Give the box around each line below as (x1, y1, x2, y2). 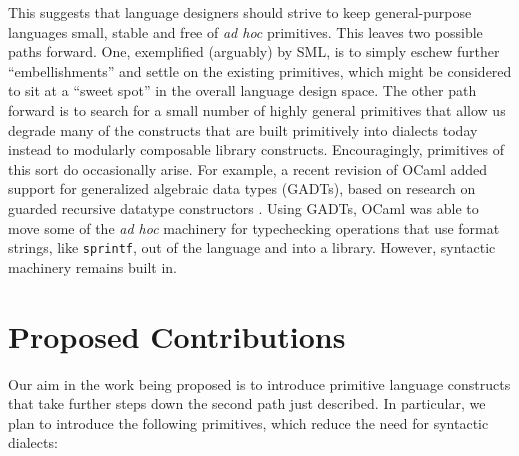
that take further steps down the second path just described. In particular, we (8, 393, 486, 414)
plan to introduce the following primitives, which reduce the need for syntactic (8, 412, 489, 433)
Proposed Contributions (8, 315, 346, 356)
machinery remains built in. (8, 256, 177, 277)
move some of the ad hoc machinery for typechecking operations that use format (8, 217, 500, 238)
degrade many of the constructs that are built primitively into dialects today (8, 119, 478, 140)
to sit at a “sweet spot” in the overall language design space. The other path (8, 80, 477, 101)
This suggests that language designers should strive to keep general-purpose (8, 2, 472, 22)
